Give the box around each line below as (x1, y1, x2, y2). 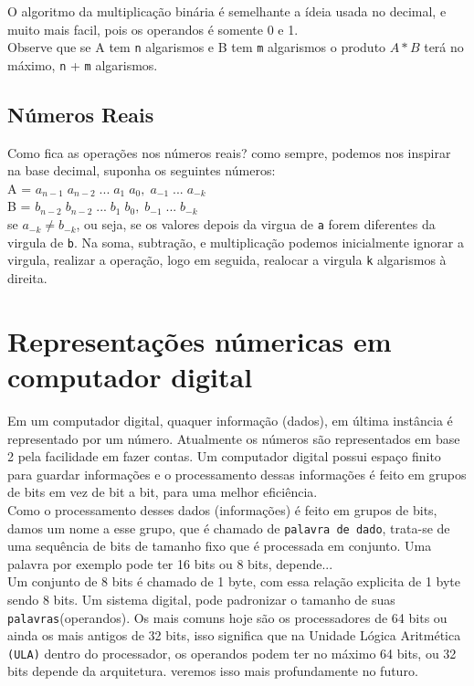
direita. (7, 269, 47, 288)
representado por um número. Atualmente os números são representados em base (7, 428, 460, 448)
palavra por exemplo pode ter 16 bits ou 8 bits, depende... (7, 554, 333, 573)
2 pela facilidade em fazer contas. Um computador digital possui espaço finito (7, 447, 441, 466)
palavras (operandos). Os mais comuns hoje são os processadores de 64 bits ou (7, 607, 448, 627)
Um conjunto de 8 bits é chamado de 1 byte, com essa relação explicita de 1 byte (7, 572, 461, 591)
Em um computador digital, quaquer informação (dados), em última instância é (7, 410, 453, 429)
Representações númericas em (7, 322, 392, 359)
